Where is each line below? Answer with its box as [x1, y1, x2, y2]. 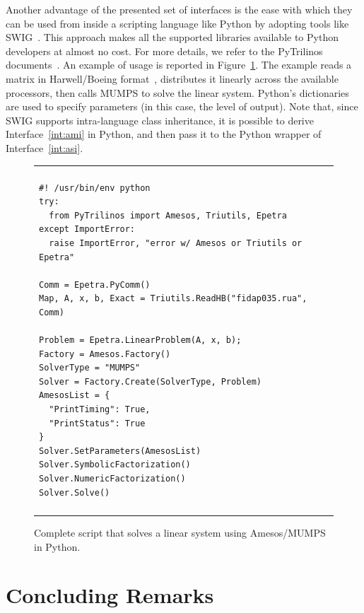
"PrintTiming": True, [49, 404, 151, 415]
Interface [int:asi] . [6, 140, 83, 155]
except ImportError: [39, 224, 136, 235]
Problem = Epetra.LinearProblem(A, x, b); [39, 335, 242, 346]
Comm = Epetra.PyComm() [39, 279, 151, 290]
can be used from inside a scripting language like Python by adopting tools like [6, 16, 349, 30]
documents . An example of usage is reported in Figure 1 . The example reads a [6, 57, 352, 72]
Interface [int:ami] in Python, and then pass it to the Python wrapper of [6, 127, 322, 141]
